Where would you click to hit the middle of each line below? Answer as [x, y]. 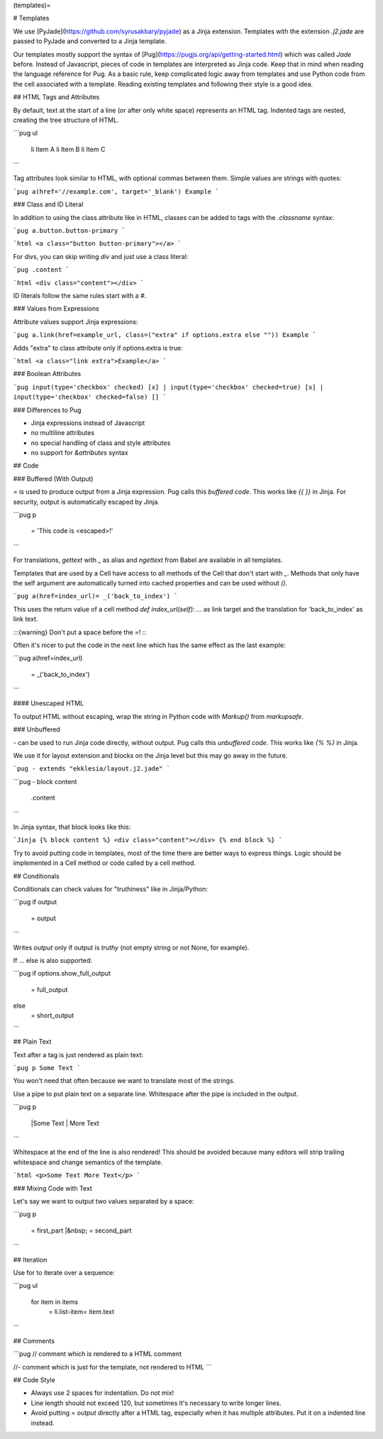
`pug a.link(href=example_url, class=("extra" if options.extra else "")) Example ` [165, 335]
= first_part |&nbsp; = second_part [81, 1230]
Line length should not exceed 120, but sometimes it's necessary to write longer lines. [156, 1403]
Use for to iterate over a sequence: [64, 1272]
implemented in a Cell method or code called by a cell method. [105, 863]
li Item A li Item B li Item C [68, 149]
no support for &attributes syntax [79, 453]
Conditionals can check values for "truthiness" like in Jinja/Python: [111, 889]
